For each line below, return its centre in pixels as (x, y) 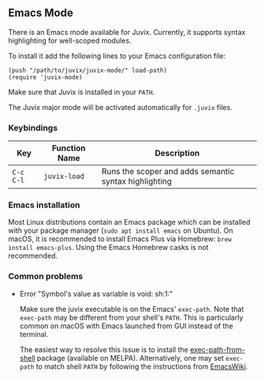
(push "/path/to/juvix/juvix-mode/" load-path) (88, 70)
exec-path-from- (217, 349)
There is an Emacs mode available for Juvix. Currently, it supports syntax (127, 32)
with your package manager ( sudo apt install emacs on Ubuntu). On (121, 231)
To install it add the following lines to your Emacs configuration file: (117, 55)
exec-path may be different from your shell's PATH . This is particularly (131, 317)
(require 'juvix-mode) (45, 77)
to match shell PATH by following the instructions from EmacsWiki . (142, 366)
